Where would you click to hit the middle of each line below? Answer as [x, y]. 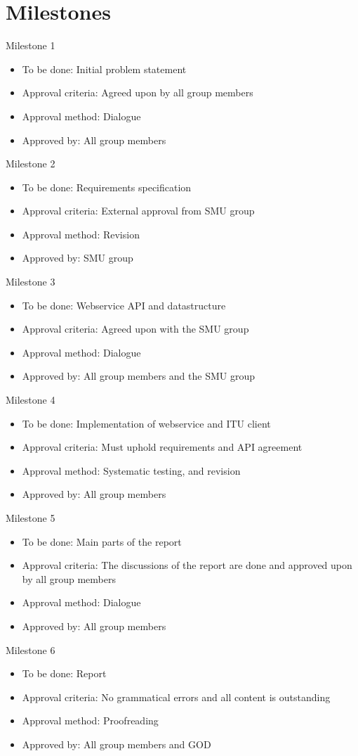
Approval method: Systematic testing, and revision [131, 470]
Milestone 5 [31, 518]
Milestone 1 [31, 45]
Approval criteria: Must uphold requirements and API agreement [162, 447]
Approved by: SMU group [78, 258]
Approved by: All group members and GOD [117, 744]
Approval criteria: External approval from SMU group [138, 211]
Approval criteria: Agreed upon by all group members [138, 92]
